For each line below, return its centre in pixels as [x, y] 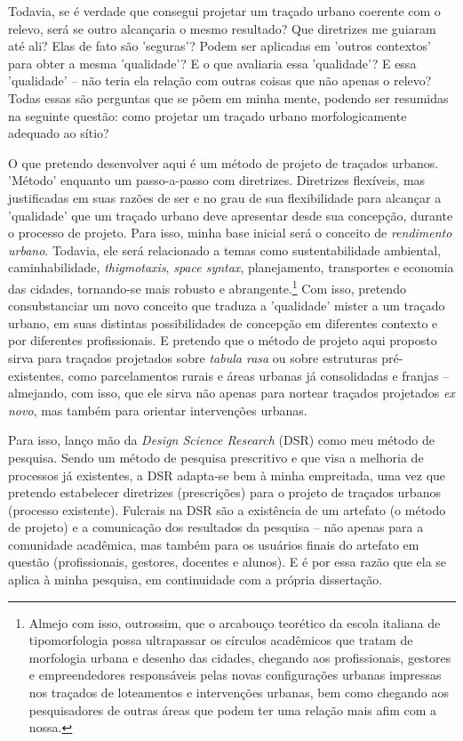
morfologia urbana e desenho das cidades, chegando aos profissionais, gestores [240, 657]
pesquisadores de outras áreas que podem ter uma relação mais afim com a [233, 709]
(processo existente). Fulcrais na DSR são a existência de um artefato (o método [227, 509]
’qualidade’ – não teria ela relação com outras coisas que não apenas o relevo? [220, 81]
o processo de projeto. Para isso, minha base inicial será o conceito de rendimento [230, 233]
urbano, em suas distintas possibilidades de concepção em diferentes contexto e [223, 322]
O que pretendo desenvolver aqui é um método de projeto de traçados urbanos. [224, 162]
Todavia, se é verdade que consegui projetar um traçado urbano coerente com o [224, 11]
